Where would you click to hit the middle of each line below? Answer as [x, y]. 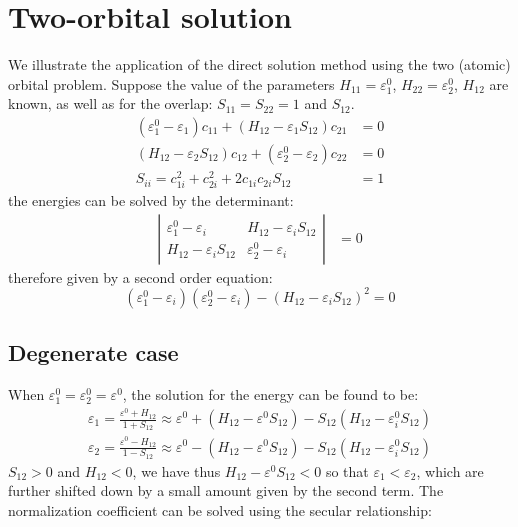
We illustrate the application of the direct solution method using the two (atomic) [259, 64]
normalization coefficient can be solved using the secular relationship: [220, 510]
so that [347, 470]
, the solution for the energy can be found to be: [270, 394]
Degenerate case [93, 352]
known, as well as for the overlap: [110, 103]
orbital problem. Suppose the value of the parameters [171, 83]
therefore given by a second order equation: [140, 276]
